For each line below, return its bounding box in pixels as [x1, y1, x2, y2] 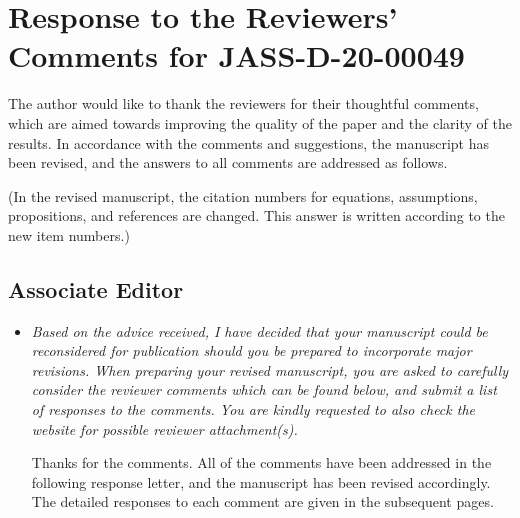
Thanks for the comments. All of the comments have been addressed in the [31, 452, 492, 473]
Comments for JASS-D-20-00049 [8, 35, 465, 76]
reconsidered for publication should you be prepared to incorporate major [31, 340, 472, 361]
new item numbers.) [8, 224, 130, 245]
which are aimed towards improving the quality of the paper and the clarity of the [8, 112, 512, 133]
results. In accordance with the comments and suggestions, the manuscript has [8, 132, 489, 153]
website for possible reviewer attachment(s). [31, 418, 298, 439]
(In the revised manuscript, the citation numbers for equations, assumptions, [8, 185, 478, 206]
